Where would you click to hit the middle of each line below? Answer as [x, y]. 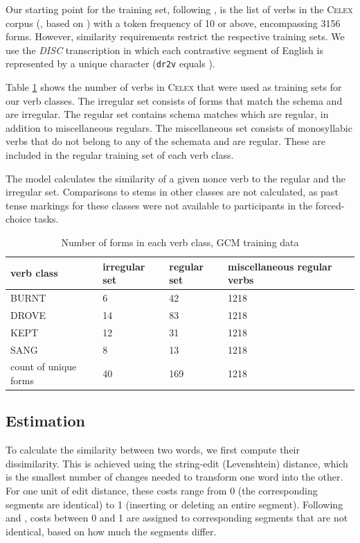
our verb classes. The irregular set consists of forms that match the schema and [174, 100]
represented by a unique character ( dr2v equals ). [110, 63]
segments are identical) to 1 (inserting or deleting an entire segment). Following [174, 504]
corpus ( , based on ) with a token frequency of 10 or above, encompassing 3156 [173, 23]
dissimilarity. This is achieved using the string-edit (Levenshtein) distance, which [177, 463]
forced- [330, 205]
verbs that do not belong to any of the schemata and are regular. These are [166, 141]
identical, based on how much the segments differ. [111, 531]
